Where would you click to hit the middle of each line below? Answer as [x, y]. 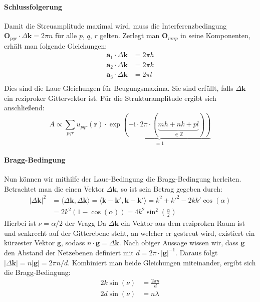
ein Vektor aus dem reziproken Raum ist [183, 223]
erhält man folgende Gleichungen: [56, 45]
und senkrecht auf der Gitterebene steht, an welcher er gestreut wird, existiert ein [129, 233]
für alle [66, 35]
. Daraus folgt [197, 252]
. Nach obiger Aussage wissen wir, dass [179, 243]
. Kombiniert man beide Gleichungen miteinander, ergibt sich [162, 262]
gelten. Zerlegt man [130, 35]
